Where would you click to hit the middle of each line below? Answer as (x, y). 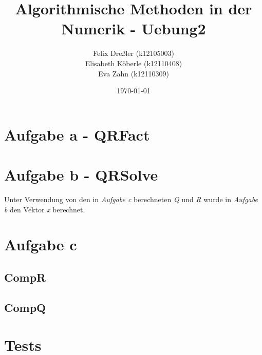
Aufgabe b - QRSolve (81, 175)
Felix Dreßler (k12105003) (134, 53)
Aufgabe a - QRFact (77, 134)
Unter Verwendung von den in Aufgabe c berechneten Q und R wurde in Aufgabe (131, 199)
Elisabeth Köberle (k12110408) (134, 63)
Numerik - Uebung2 (134, 28)
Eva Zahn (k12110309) (134, 73)
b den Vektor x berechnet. (45, 209)
